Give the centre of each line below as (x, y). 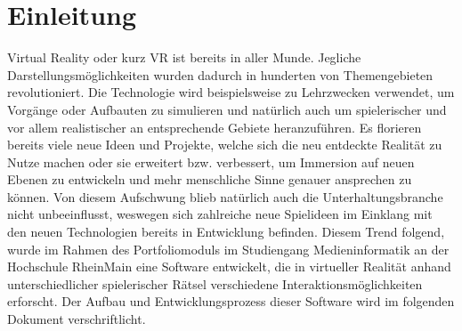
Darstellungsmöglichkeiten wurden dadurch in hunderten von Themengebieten (220, 74)
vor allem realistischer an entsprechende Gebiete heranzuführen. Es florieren (215, 127)
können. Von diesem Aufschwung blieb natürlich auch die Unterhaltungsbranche (225, 196)
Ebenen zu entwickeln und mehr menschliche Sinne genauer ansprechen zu (210, 179)
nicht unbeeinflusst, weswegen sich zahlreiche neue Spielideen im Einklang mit (220, 214)
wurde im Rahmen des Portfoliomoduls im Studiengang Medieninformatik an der (228, 249)
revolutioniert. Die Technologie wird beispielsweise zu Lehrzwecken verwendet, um (231, 92)
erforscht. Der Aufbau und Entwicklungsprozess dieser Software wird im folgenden (231, 301)
